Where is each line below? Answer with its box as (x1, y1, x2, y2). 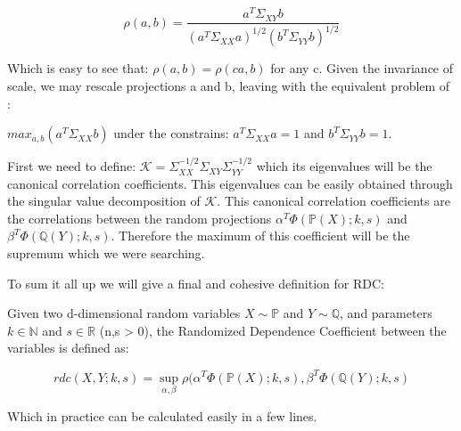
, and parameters (340, 304, 432, 322)
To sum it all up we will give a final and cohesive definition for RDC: (7, 273, 384, 292)
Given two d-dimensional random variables (7, 304, 241, 322)
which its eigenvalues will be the (256, 157, 432, 175)
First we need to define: (7, 157, 136, 175)
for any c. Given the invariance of (270, 59, 454, 77)
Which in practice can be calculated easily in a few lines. (7, 406, 317, 425)
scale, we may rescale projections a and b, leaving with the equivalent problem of (7, 77, 450, 95)
